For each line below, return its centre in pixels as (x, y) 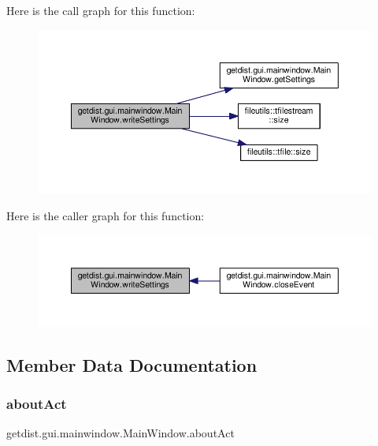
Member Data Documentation (132, 364)
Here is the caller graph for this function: (106, 216)
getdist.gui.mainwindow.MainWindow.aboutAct (120, 433)
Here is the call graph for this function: (101, 10)
